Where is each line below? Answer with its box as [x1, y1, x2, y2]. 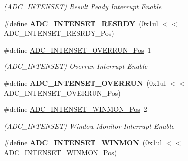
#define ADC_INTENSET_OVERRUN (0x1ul [4, 77, 166, 88]
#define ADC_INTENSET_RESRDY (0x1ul [4, 18, 158, 28]
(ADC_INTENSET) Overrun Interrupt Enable [4, 61, 148, 71]
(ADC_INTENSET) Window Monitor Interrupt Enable [4, 120, 174, 131]
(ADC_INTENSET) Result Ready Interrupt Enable [4, 1, 162, 11]
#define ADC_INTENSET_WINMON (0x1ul [4, 137, 162, 148]
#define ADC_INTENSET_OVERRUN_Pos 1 [4, 44, 151, 54]
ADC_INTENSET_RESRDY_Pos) [4, 28, 114, 38]
